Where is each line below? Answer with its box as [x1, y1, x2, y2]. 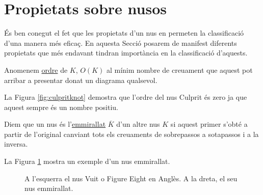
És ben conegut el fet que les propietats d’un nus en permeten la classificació [4, 27, 244, 38]
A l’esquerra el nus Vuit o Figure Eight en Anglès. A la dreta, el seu [24, 173, 238, 183]
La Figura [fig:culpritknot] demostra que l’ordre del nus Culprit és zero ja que [4, 92, 247, 102]
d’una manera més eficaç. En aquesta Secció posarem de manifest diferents [4, 37, 237, 48]
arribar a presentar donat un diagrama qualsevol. [4, 74, 157, 85]
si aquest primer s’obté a [170, 119, 248, 129]
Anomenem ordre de [4, 64, 68, 75]
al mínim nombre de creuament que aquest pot [106, 64, 253, 75]
